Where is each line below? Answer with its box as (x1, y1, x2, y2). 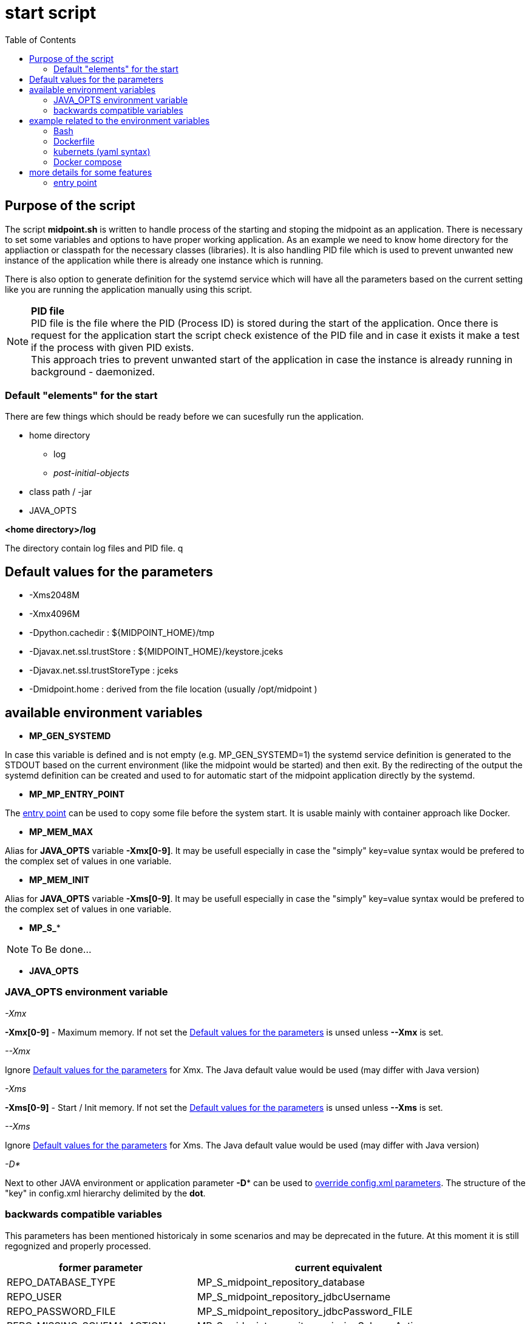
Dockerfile (53, 135, 95, 146)
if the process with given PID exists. (31, 341, 194, 353)
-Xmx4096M (29, 609, 80, 619)
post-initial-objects (53, 468, 129, 479)
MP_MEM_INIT (29, 875, 90, 886)
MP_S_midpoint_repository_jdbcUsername (197, 1290, 390, 1303)
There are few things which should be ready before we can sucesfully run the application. (5, 411, 364, 422)
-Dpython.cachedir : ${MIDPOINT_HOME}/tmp (29, 627, 215, 638)
